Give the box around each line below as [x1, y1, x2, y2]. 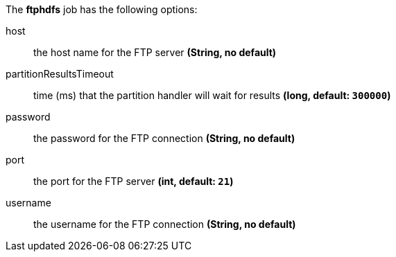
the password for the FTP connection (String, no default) [33, 132, 295, 144]
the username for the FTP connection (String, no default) [33, 218, 296, 230]
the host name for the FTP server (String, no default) [33, 46, 277, 58]
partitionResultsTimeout [6, 68, 114, 80]
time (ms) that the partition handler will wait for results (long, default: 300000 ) [33, 89, 391, 101]
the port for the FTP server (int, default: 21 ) [33, 175, 234, 187]
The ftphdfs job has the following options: [6, 3, 198, 15]
